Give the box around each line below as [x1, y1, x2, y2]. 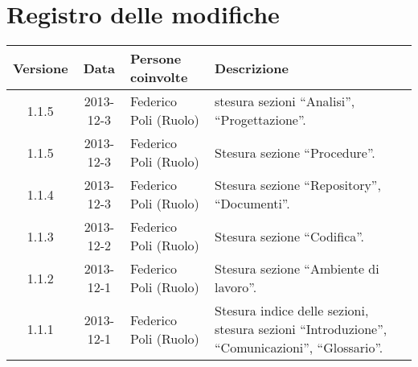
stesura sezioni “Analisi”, [215, 92, 355, 111]
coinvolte [130, 68, 188, 87]
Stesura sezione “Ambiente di [215, 259, 379, 278]
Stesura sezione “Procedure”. [215, 142, 375, 162]
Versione [13, 58, 68, 77]
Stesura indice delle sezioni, [215, 301, 369, 320]
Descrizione [215, 58, 289, 77]
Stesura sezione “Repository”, [215, 175, 381, 195]
